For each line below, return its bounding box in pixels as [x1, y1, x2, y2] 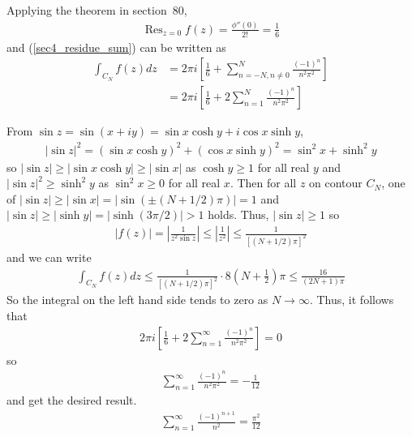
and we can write [6, 248, 92, 265]
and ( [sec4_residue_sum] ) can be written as [6, 38, 226, 55]
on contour [309, 174, 363, 191]
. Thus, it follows [309, 291, 394, 308]
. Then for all [230, 174, 297, 191]
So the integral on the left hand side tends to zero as [6, 291, 268, 308]
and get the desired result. [6, 391, 137, 408]
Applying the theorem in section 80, [6, 2, 187, 18]
